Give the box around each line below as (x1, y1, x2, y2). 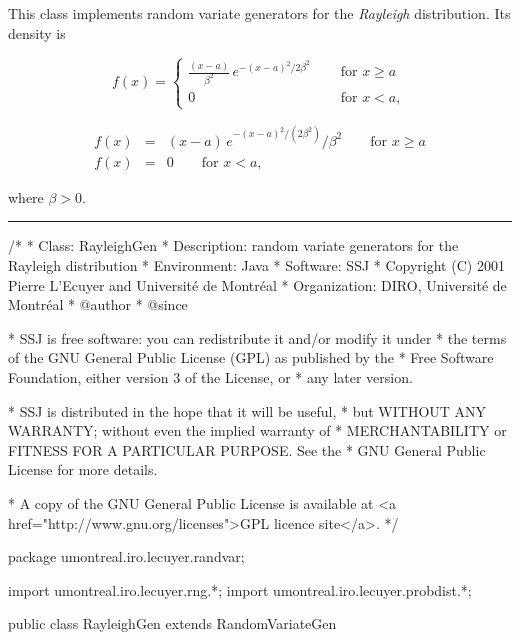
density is (8, 22, 66, 43)
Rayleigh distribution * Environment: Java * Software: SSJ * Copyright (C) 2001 (8, 255, 505, 276)
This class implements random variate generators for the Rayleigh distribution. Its (8, 3, 511, 23)
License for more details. (8, 459, 158, 480)
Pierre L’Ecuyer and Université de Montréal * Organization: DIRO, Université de (8, 274, 507, 295)
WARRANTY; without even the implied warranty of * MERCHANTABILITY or (8, 420, 507, 441)
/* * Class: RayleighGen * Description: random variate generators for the (8, 235, 459, 256)
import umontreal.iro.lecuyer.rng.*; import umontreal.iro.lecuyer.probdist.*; (8, 579, 472, 600)
